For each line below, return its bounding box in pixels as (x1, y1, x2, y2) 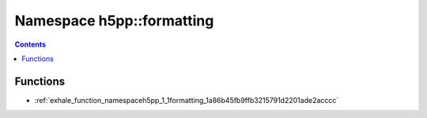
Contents (14, 40, 47, 49)
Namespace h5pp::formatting (14, 12, 214, 29)
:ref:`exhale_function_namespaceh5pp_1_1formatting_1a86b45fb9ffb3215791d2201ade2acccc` (34, 95, 339, 105)
